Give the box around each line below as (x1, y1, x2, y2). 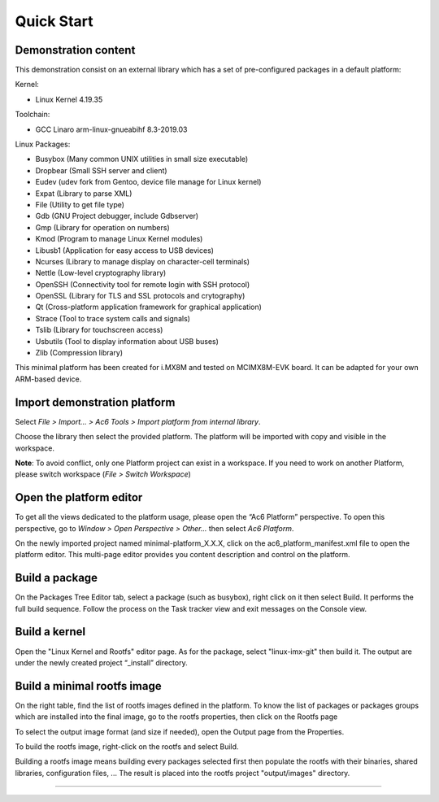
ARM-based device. (15, 374, 82, 384)
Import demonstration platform (15, 395, 176, 409)
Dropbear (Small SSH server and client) (35, 165, 167, 175)
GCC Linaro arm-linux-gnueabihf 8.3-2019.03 (35, 124, 188, 134)
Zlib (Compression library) (35, 348, 124, 358)
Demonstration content (15, 43, 136, 57)
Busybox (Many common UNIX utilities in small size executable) (35, 155, 249, 164)
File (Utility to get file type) (35, 199, 125, 209)
